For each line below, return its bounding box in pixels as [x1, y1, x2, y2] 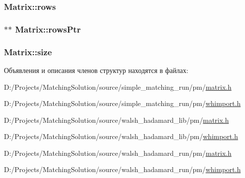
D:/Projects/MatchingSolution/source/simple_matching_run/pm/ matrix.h [4, 81, 232, 92]
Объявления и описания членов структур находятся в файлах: [4, 65, 188, 75]
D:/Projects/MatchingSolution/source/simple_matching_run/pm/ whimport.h [4, 98, 241, 108]
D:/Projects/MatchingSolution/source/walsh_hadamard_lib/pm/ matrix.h [4, 114, 229, 125]
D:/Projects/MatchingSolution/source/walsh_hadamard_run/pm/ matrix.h [4, 147, 232, 158]
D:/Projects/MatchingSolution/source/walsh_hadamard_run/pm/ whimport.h [4, 164, 241, 175]
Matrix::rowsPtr [15, 23, 81, 35]
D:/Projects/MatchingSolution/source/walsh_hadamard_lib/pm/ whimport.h [4, 131, 238, 142]
